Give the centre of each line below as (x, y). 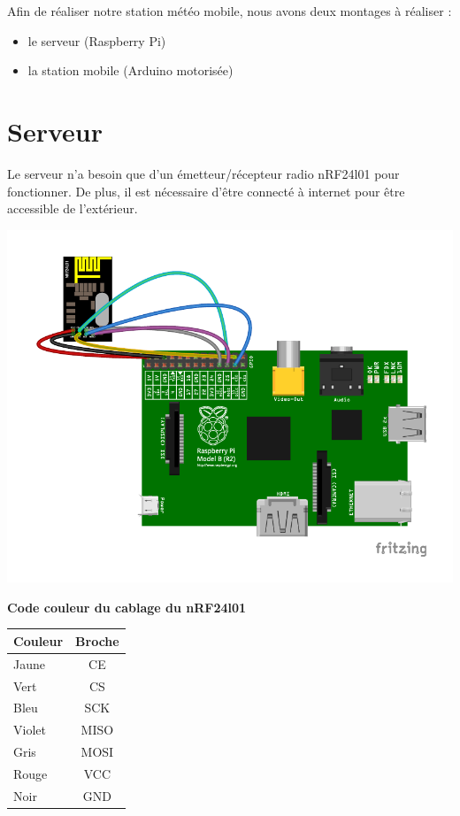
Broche (97, 640)
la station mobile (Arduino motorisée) (130, 70)
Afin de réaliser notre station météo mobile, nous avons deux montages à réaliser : (230, 11)
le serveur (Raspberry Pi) (97, 40)
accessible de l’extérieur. (73, 208)
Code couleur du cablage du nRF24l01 (127, 607)
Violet (30, 730)
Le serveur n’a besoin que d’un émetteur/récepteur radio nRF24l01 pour (203, 173)
